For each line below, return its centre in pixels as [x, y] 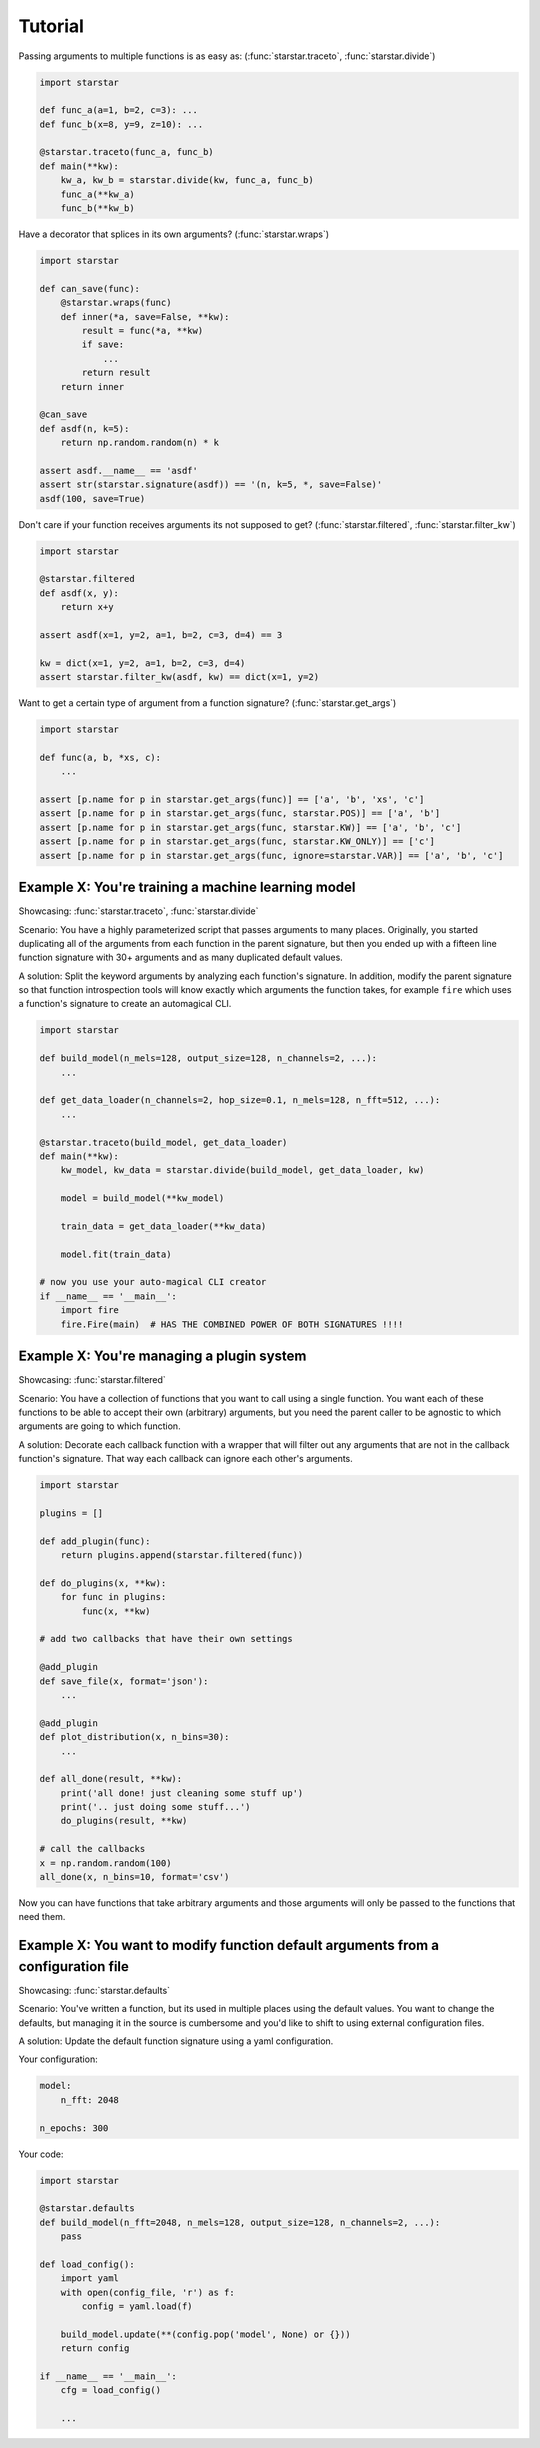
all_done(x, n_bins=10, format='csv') [134, 1877]
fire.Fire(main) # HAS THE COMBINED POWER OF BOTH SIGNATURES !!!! [232, 1324]
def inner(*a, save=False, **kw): [145, 316]
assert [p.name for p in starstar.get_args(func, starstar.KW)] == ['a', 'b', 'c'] [250, 827]
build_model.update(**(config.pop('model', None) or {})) [205, 2334]
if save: [103, 344]
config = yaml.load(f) [137, 2306]
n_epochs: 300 [74, 2128]
